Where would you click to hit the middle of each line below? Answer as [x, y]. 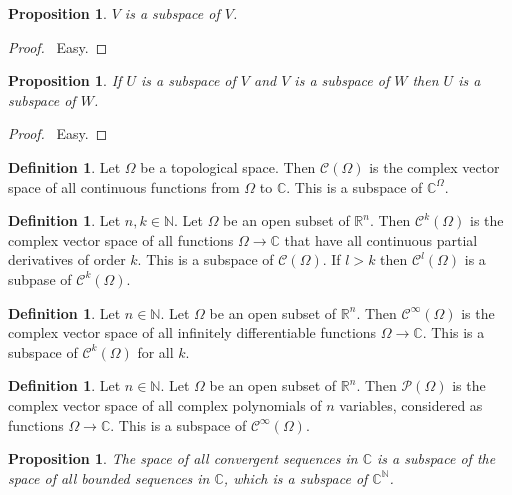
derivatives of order [67, 259]
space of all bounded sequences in [109, 477]
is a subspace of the [436, 458]
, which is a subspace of [295, 477]
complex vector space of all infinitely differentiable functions [192, 332]
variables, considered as [411, 404]
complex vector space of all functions [121, 239]
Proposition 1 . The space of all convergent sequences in [183, 458]
